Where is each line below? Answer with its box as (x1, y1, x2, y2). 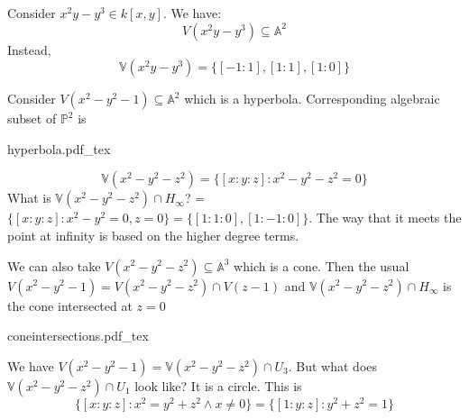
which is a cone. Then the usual (234, 256, 409, 275)
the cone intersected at (7, 296, 133, 314)
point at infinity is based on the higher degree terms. (7, 225, 299, 244)
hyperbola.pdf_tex (7, 139, 111, 158)
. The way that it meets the (308, 208, 462, 227)
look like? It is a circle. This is (134, 376, 302, 395)
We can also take (7, 256, 101, 275)
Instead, (7, 40, 51, 59)
